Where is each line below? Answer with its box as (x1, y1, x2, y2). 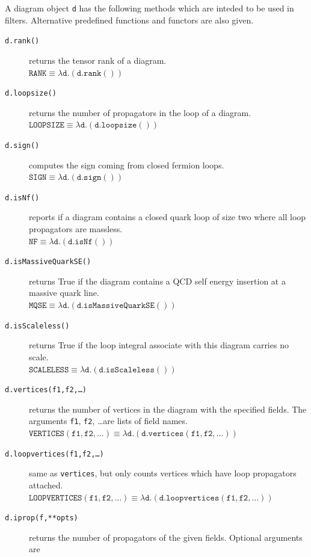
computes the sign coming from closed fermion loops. (29, 158, 224, 171)
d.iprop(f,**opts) (5, 514, 78, 523)
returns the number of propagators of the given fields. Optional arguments (29, 531, 303, 543)
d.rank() (5, 37, 40, 46)
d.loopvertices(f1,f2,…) (5, 449, 104, 458)
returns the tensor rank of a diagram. (29, 54, 167, 66)
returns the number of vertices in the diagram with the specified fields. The (29, 402, 307, 415)
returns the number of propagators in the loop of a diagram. (29, 106, 251, 118)
